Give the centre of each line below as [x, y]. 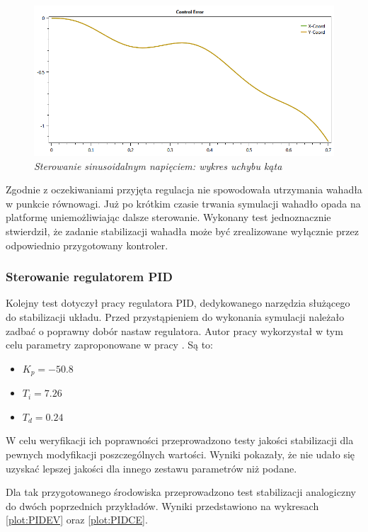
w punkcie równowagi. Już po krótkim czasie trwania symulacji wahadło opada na [183, 203]
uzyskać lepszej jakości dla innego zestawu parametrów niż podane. [151, 468]
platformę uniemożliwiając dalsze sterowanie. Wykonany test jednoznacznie [168, 217]
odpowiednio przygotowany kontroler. [87, 245]
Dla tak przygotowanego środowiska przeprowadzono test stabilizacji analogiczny [181, 492]
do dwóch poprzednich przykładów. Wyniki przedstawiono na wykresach [162, 505]
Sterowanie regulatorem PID [89, 277]
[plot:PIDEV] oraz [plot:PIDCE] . [77, 520]
